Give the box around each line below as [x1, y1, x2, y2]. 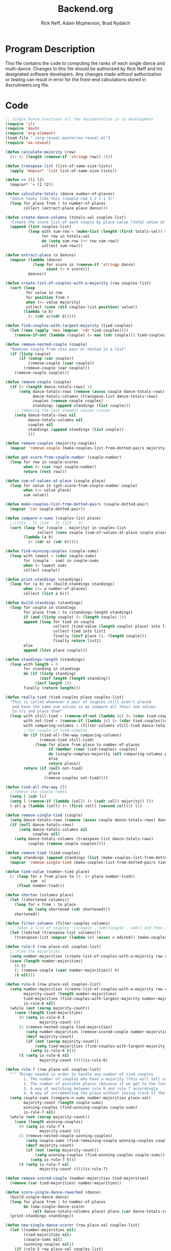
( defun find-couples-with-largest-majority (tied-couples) [5, 323, 133, 328]
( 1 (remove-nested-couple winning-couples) [18, 1134, 113, 1139]
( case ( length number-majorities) [10, 958, 83, 964]
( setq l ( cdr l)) [10, 794, 47, 799]
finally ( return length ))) [23, 685, 81, 691]
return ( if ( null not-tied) [23, 766, 83, 771]
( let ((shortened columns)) [10, 897, 70, 902]
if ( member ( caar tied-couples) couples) [48, 747, 138, 752]
